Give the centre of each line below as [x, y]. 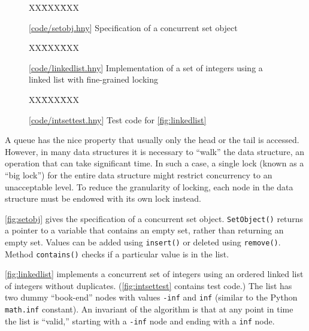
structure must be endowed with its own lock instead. [103, 198]
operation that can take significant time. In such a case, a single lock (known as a [154, 163]
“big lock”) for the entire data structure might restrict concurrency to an [139, 174]
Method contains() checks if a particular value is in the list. [117, 253]
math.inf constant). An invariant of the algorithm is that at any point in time [149, 309]
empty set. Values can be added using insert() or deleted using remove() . [143, 242]
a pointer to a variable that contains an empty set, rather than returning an [144, 230]
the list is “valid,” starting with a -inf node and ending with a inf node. [140, 321]
